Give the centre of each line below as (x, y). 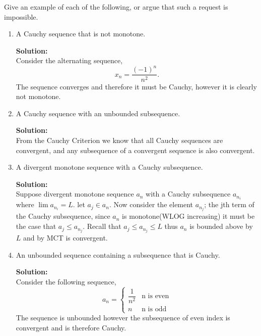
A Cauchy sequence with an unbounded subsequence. (98, 113)
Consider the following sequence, (66, 281)
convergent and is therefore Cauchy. (71, 327)
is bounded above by (221, 226)
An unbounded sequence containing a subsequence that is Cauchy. (118, 254)
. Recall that (102, 226)
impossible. (21, 16)
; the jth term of (229, 204)
